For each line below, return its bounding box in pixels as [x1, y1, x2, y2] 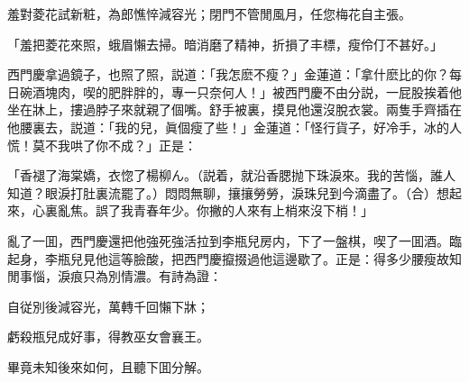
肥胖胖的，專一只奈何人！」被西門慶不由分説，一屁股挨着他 [107, 82, 462, 101]
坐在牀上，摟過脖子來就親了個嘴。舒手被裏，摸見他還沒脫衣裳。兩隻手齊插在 [7, 100, 462, 119]
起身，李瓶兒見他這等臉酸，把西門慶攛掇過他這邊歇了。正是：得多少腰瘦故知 [7, 249, 462, 268]
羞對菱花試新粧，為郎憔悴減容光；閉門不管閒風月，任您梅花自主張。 [7, 5, 411, 23]
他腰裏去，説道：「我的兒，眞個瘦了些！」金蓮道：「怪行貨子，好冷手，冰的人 [7, 117, 462, 136]
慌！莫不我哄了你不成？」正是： [7, 135, 197, 154]
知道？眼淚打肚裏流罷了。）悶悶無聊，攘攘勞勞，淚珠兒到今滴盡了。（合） [7, 183, 437, 202]
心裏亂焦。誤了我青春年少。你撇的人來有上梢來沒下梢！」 [32, 201, 373, 220]
